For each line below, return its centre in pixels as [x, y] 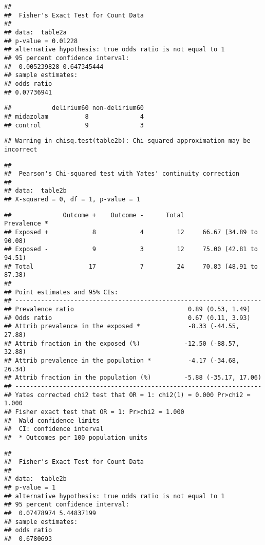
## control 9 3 [74, 125]
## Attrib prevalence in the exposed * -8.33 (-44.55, [122, 326]
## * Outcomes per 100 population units [76, 437]
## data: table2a [35, 32]
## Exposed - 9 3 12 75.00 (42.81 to [131, 249]
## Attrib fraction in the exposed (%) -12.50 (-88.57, [122, 343]
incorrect [21, 149]
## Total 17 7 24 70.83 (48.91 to [131, 266]
